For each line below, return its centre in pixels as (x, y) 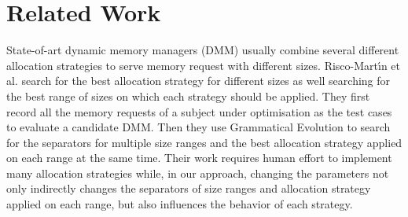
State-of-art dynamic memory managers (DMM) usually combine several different (203, 50)
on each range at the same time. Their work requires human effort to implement (199, 158)
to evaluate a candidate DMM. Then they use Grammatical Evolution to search (198, 127)
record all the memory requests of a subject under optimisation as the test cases (199, 111)
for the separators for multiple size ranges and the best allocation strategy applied (204, 142)
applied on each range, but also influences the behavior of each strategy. (180, 204)
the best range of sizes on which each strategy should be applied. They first (188, 96)
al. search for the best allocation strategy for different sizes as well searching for (198, 81)
